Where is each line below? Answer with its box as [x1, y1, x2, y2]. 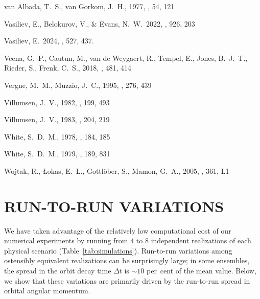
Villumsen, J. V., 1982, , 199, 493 [4, 97, 110, 107]
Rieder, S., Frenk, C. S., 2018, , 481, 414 [4, 62, 131, 73]
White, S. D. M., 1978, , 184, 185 [4, 131, 110, 142]
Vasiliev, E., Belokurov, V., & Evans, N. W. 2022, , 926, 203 [4, 18, 195, 29]
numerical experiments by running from [4, 235, 128, 246]
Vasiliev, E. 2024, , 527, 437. [4, 35, 94, 46]
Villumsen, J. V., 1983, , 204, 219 [4, 114, 110, 125]
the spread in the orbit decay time [4, 265, 111, 276]
